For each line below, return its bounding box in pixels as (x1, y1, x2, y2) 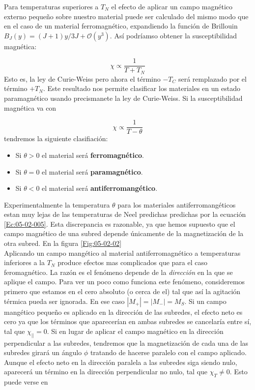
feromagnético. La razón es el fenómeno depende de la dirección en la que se (4, 267, 233, 277)
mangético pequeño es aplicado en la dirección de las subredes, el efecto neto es (4, 306, 243, 317)
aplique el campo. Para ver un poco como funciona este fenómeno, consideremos (4, 276, 245, 287)
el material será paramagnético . (42, 166, 143, 177)
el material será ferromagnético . (42, 150, 144, 160)
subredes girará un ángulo (4, 347, 82, 358)
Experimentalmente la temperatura (4, 199, 110, 210)
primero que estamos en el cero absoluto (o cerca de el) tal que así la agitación (4, 286, 241, 297)
